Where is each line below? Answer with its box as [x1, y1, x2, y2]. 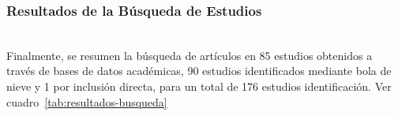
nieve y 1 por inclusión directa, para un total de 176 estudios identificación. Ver [6, 78, 392, 94]
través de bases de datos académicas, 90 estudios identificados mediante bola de [6, 62, 392, 79]
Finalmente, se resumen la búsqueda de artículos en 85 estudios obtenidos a [6, 47, 373, 63]
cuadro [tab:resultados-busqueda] [6, 93, 167, 110]
